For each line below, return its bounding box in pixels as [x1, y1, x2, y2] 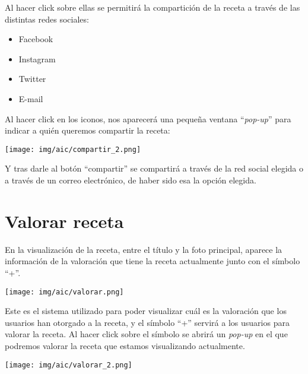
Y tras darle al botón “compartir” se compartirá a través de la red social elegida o [5, 162, 304, 175]
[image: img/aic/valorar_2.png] [5, 360, 132, 369]
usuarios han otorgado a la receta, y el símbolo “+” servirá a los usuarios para [5, 316, 290, 328]
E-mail [18, 92, 43, 104]
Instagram [18, 52, 56, 65]
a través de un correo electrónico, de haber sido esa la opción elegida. [5, 174, 256, 186]
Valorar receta [5, 208, 124, 233]
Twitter [18, 72, 46, 85]
